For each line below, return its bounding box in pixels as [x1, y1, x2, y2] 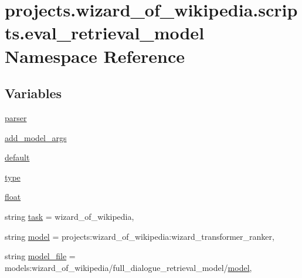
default [5, 151, 30, 163]
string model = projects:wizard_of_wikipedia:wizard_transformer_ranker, [5, 230, 274, 242]
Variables [5, 84, 62, 102]
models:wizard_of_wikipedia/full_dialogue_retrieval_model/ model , [5, 261, 252, 273]
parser [5, 111, 27, 123]
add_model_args [5, 131, 67, 143]
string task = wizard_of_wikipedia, [5, 210, 134, 222]
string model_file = [5, 250, 76, 262]
